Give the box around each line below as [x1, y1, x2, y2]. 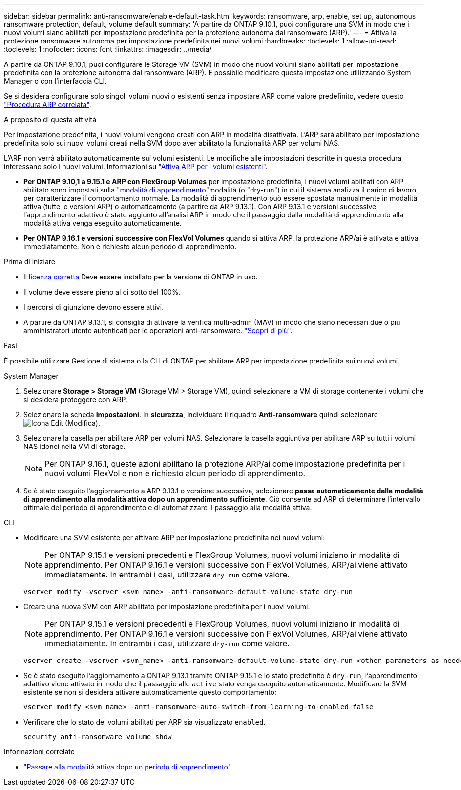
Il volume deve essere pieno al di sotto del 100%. [23, 288, 181, 296]
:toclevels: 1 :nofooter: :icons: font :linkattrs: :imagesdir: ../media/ [4, 45, 212, 53]
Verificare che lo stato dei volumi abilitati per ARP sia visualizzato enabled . [23, 718, 266, 726]
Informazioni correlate [4, 747, 75, 756]
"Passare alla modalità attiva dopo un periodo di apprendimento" [23, 763, 231, 771]
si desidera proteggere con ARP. [23, 395, 127, 404]
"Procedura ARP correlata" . [4, 100, 91, 108]
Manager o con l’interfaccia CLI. [4, 77, 107, 85]
